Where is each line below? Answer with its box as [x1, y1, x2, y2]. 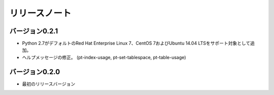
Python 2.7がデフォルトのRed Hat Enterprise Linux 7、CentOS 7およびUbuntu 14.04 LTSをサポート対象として [22, 40, 251, 46]
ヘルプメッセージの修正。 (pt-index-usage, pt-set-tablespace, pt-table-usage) [22, 54, 186, 60]
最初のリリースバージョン [22, 81, 76, 87]
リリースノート [9, 8, 72, 19]
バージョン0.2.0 [9, 67, 60, 76]
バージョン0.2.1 [9, 27, 58, 35]
